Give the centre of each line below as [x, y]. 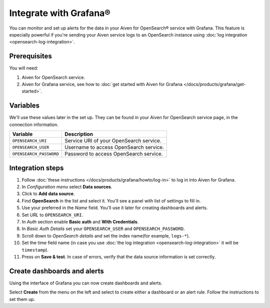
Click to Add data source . [48, 194]
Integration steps [36, 168]
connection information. [34, 124]
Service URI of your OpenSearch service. [113, 141]
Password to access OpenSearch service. [114, 154]
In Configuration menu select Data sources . [67, 187]
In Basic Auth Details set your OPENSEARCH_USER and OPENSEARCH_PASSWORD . [103, 229]
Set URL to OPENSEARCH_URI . [52, 214]
